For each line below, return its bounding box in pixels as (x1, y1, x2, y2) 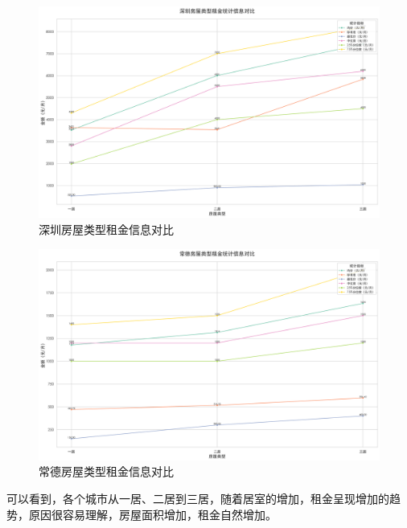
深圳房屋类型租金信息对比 (39, 220, 174, 237)
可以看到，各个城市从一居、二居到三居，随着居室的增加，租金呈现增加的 (6, 490, 389, 507)
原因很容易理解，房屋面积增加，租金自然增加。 (28, 505, 277, 522)
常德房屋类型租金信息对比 (39, 463, 174, 480)
